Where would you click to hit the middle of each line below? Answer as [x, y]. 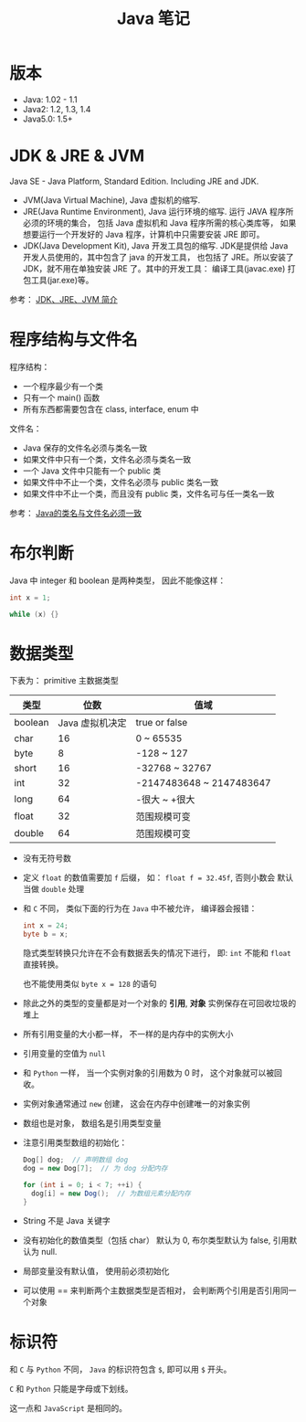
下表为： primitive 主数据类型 [64, 681]
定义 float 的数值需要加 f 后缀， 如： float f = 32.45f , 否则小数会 [149, 877]
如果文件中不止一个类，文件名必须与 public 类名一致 [121, 482]
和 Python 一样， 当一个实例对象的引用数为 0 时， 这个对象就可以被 [148, 1073]
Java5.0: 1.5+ [47, 119]
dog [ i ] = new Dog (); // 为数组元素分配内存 [111, 1194]
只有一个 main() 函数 [61, 398]
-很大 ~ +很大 [165, 800]
